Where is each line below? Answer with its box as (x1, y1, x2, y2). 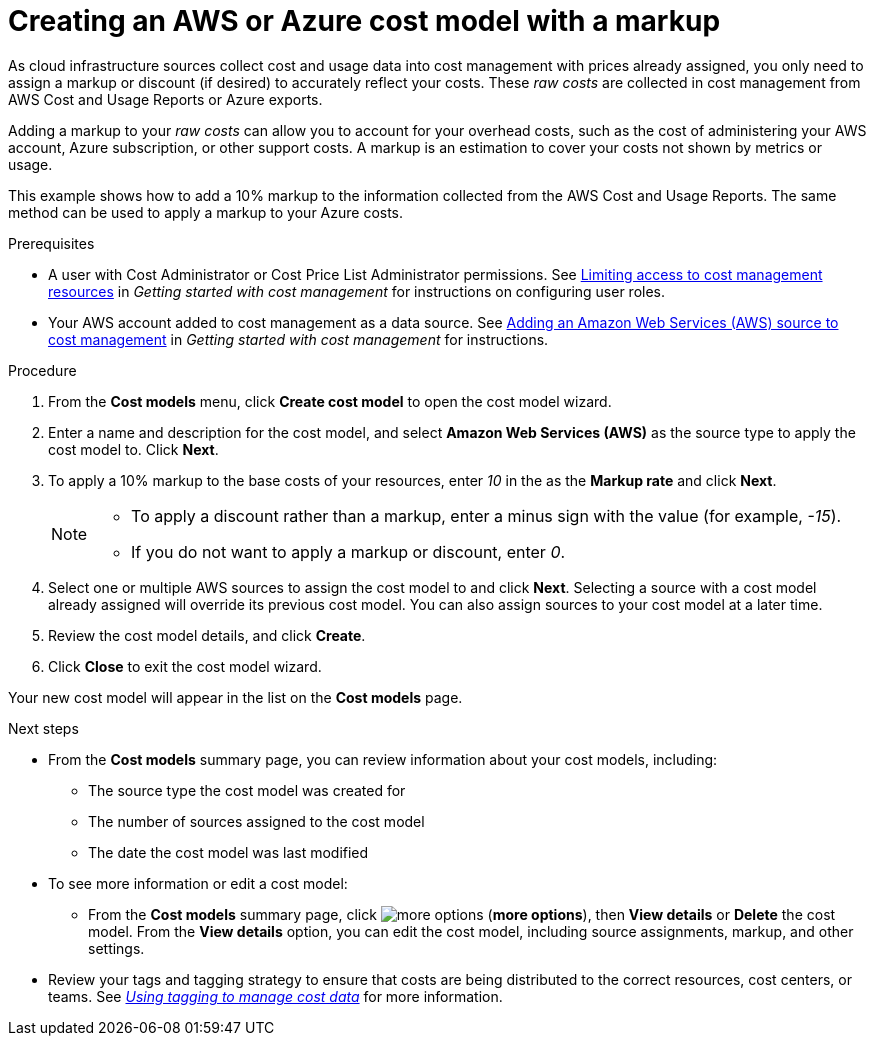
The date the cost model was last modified (88, 843, 369, 861)
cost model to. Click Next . (48, 440, 219, 458)
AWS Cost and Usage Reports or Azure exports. (8, 90, 323, 108)
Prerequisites (8, 234, 95, 252)
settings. (88, 939, 145, 957)
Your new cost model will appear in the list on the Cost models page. (8, 688, 463, 706)
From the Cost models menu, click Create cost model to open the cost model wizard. (48, 392, 612, 410)
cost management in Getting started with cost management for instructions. (48, 330, 549, 348)
